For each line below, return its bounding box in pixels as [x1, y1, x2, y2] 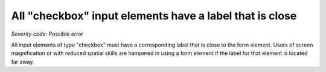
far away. [11, 58, 34, 65]
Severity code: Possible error [11, 30, 84, 38]
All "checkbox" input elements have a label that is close [11, 9, 297, 22]
